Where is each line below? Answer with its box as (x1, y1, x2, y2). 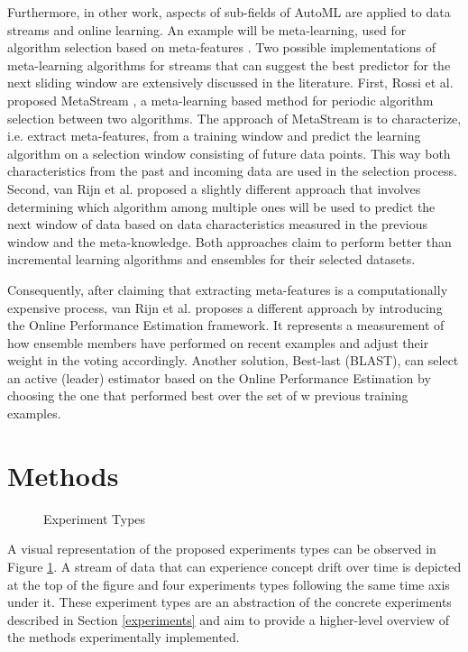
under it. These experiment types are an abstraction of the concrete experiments (7, 592, 452, 611)
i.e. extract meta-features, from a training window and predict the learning (7, 126, 421, 145)
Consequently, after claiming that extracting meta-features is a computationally (7, 280, 448, 298)
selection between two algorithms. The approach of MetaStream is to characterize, (7, 108, 462, 127)
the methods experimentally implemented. (7, 628, 240, 647)
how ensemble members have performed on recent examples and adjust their (7, 333, 429, 352)
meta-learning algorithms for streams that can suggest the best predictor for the (7, 55, 451, 74)
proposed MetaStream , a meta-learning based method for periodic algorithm (7, 90, 434, 109)
